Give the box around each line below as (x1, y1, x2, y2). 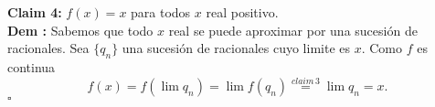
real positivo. (206, 3, 279, 21)
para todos (131, 3, 191, 21)
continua (7, 57, 56, 76)
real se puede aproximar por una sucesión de (168, 20, 418, 39)
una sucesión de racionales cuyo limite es (122, 38, 351, 58)
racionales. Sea (7, 38, 90, 58)
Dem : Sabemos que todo (7, 20, 154, 39)
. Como (361, 38, 403, 58)
